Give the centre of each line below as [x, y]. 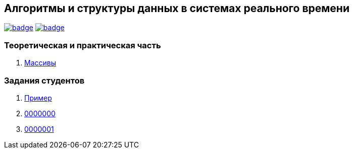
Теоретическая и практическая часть [83, 45]
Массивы [40, 63]
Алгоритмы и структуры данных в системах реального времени [177, 8]
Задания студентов [44, 80]
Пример [38, 98]
